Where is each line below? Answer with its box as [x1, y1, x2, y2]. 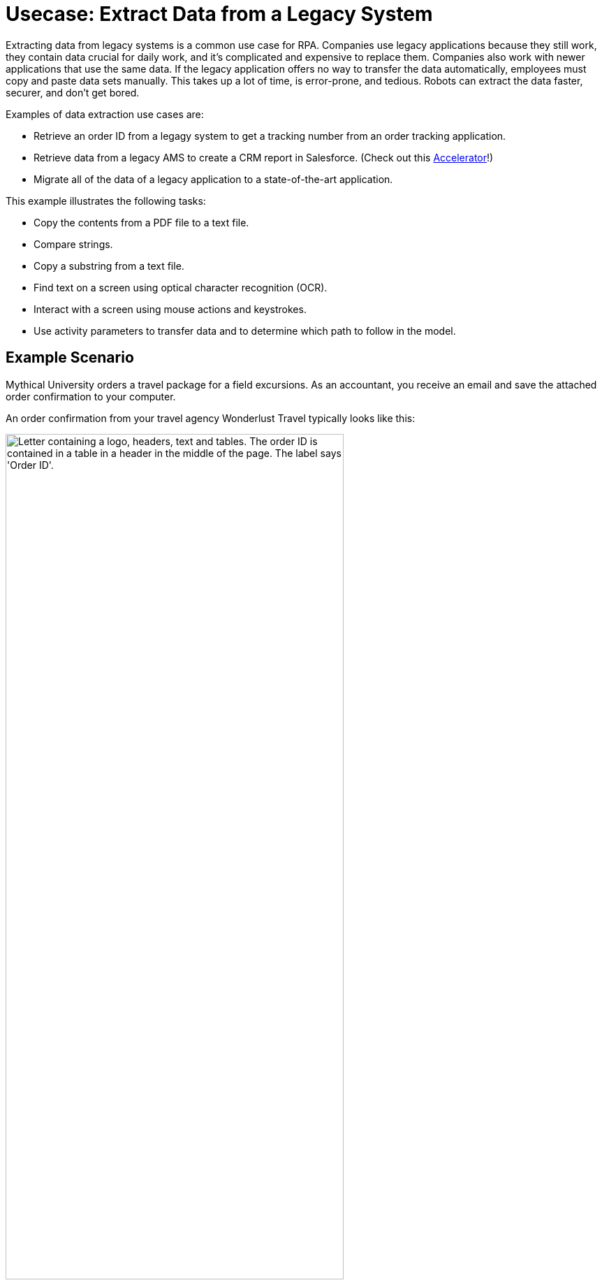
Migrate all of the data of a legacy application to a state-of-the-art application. [34, 173, 393, 185]
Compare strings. [34, 238, 113, 250]
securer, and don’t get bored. [6, 86, 140, 99]
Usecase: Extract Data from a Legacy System [6, 2, 433, 26]
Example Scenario [6, 349, 134, 367]
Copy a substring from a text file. [34, 259, 184, 272]
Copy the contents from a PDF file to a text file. [34, 216, 249, 228]
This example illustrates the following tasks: [6, 194, 206, 207]
